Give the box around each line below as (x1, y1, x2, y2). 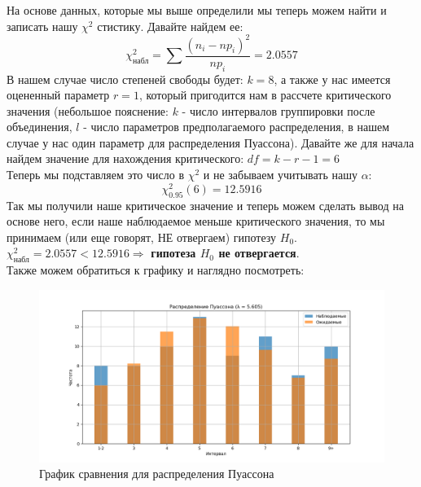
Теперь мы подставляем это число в (7, 166, 185, 183)
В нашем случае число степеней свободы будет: (7, 70, 243, 87)
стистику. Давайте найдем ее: (97, 17, 243, 34)
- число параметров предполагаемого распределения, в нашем (83, 118, 390, 135)
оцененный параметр (7, 86, 110, 103)
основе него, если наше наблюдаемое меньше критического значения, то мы (7, 213, 385, 230)
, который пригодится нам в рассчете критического (138, 86, 392, 103)
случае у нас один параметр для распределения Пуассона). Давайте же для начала (7, 134, 414, 151)
